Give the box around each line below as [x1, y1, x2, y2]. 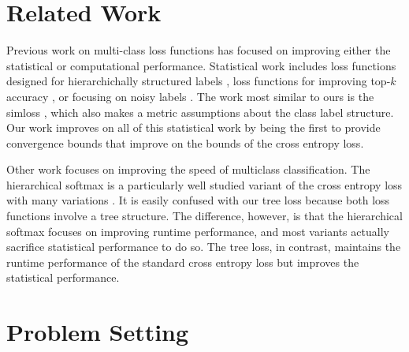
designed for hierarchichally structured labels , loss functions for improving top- [6, 73, 391, 89]
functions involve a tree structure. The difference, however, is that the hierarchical [6, 208, 403, 224]
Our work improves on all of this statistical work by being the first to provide [6, 119, 381, 136]
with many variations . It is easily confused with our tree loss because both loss [6, 192, 390, 208]
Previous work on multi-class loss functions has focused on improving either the [6, 42, 391, 58]
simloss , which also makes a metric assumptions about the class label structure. [6, 103, 394, 120]
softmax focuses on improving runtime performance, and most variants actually [6, 223, 389, 239]
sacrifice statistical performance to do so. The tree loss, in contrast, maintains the [6, 238, 401, 255]
